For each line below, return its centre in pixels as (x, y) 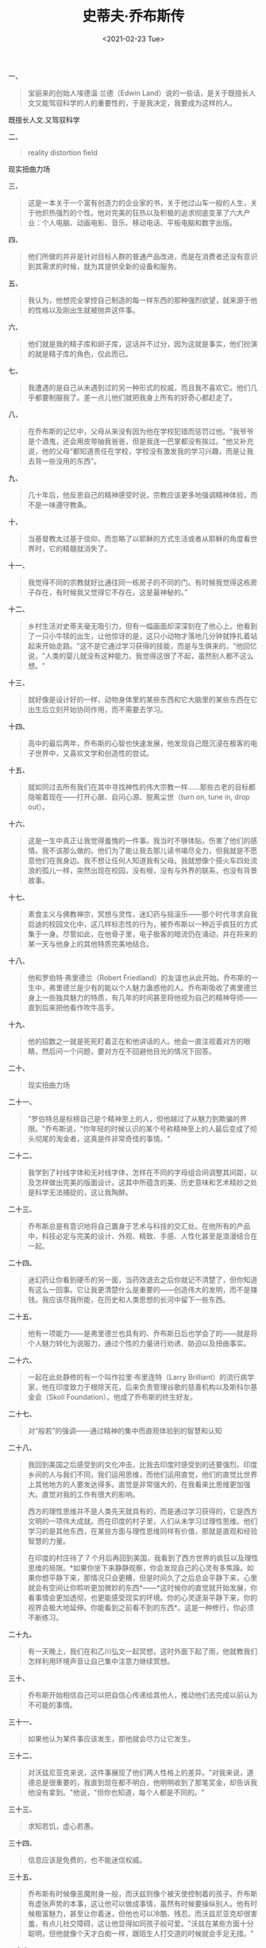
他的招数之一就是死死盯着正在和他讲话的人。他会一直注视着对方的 (135, 1041)
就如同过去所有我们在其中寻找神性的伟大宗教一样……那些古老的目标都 (141, 787)
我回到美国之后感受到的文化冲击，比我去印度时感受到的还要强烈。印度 (143, 1464)
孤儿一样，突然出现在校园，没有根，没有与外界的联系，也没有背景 (150, 870)
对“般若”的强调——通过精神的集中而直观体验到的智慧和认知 (125, 1431)
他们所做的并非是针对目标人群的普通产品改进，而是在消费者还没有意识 (143, 256)
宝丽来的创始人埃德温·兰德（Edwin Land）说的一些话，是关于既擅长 (138, 93)
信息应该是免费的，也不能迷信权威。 (87, 1860)
